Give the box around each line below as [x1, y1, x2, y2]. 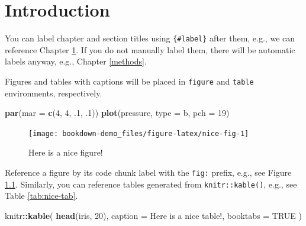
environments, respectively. [5, 86, 102, 99]
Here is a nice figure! [28, 146, 103, 159]
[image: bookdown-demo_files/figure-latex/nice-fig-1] [28, 129, 249, 138]
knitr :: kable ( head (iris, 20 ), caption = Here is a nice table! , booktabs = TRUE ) [5, 209, 302, 221]
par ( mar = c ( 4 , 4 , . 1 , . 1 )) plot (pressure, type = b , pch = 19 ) [5, 106, 230, 119]
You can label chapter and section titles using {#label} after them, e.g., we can [5, 32, 295, 44]
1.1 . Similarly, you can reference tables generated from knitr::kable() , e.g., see [5, 177, 297, 190]
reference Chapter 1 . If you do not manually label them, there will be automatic [5, 43, 295, 56]
